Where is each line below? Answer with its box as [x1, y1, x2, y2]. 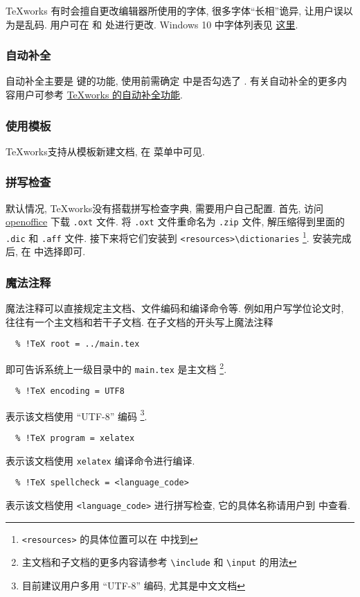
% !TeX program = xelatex [15, 433, 135, 444]
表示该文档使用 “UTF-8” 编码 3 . [6, 406, 147, 423]
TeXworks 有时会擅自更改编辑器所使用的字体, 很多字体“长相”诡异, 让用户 [6, 3, 334, 17]
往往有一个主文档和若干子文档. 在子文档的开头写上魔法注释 [6, 314, 273, 329]
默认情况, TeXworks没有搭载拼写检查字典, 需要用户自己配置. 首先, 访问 [6, 200, 323, 215]
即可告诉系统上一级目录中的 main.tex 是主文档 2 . [6, 359, 227, 376]
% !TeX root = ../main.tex [15, 339, 140, 349]
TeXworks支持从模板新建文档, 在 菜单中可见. [6, 144, 205, 158]
